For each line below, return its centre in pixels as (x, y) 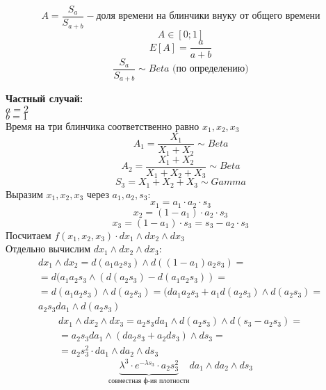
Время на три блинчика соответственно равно (103, 125)
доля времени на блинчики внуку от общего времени (208, 16)
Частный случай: (44, 98)
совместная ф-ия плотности (149, 381)
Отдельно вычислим (48, 249)
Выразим (24, 194)
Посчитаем (28, 235)
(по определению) (211, 69)
